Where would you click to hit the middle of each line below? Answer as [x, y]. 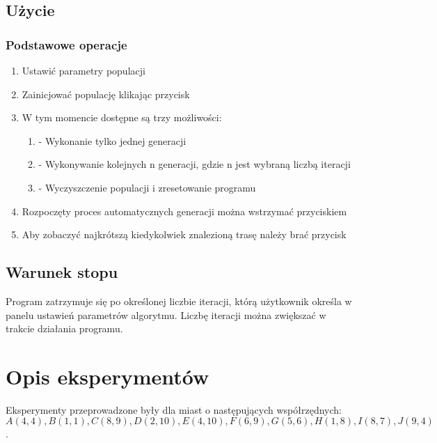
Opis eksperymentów [108, 376]
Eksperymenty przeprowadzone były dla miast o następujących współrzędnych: [174, 409]
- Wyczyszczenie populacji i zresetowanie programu [147, 187]
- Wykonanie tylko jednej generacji [112, 140]
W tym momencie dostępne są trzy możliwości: [122, 117]
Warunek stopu [62, 272]
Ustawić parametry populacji [84, 70]
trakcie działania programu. [64, 328]
